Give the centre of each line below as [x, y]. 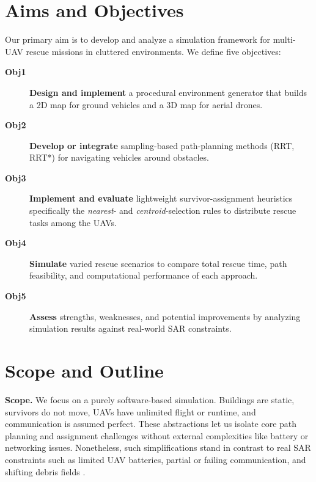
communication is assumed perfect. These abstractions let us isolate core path [151, 424]
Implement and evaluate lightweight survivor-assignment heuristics [161, 198]
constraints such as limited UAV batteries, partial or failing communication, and [156, 459]
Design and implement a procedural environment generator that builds [168, 92]
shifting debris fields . [45, 471]
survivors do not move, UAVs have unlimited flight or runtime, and [130, 411]
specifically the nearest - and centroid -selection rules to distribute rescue [163, 210]
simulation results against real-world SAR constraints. [130, 328]
